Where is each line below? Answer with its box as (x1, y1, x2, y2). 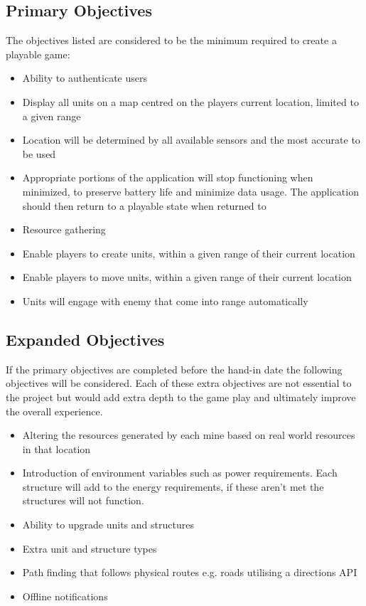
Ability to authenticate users (22, 70, 147, 85)
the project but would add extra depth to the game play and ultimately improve (6, 389, 356, 404)
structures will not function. (22, 493, 144, 508)
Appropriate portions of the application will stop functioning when (22, 170, 313, 185)
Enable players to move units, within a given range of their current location (22, 270, 352, 285)
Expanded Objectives (6, 328, 165, 350)
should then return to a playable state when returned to (22, 198, 267, 213)
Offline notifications (22, 588, 108, 603)
